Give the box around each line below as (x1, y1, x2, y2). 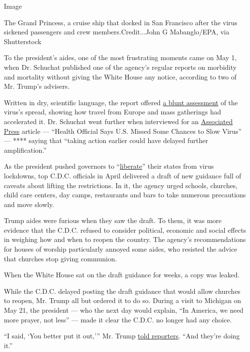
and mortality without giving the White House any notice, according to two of (4, 71, 237, 81)
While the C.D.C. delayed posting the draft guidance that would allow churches (4, 286, 241, 296)
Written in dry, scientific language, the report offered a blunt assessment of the (4, 97, 238, 107)
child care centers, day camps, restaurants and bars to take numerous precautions (4, 190, 246, 200)
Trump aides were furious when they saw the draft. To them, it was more (4, 215, 222, 225)
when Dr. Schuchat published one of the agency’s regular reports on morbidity (4, 62, 237, 72)
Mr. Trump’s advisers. (4, 81, 70, 91)
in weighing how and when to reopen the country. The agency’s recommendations (4, 234, 246, 244)
